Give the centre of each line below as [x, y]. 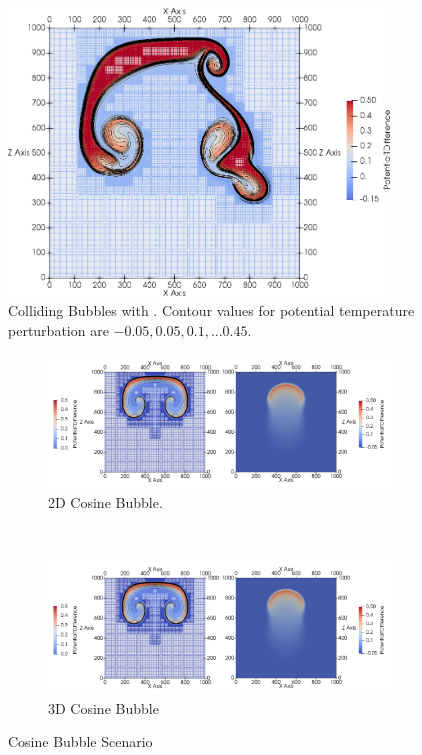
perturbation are [58, 329]
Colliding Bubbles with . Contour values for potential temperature [211, 309]
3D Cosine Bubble [103, 707]
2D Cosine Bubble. [105, 501]
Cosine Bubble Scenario [80, 741]
